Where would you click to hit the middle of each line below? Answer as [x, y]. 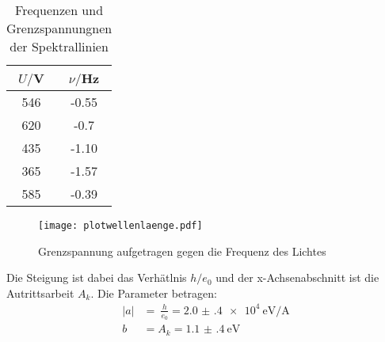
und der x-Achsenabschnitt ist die [297, 277]
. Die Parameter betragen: [154, 293]
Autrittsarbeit [40, 293]
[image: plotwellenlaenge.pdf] [120, 226]
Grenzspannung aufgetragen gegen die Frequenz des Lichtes [182, 251]
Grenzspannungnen [59, 28]
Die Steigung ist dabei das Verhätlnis [97, 277]
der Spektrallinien [59, 46]
